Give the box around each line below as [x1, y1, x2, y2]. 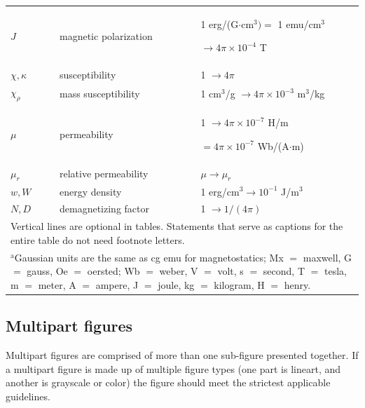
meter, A [38, 277, 76, 292]
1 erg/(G [200, 16, 239, 31]
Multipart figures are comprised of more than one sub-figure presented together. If [6, 348, 359, 362]
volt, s [217, 264, 244, 278]
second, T [263, 264, 305, 278]
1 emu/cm [277, 16, 322, 31]
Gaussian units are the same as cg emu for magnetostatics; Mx [14, 250, 284, 264]
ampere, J [95, 277, 139, 292]
